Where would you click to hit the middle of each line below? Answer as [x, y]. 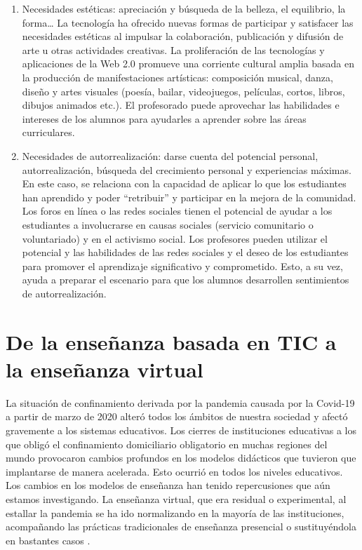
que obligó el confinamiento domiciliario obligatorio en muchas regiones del [167, 444]
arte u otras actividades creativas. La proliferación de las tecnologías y [173, 49]
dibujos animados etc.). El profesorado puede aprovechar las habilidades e [181, 105]
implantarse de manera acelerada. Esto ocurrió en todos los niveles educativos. [174, 471]
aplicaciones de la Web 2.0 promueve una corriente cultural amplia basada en [188, 63]
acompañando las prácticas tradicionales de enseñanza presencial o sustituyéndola [181, 526]
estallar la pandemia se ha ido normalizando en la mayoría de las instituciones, [175, 512]
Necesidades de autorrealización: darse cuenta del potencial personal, [170, 155]
